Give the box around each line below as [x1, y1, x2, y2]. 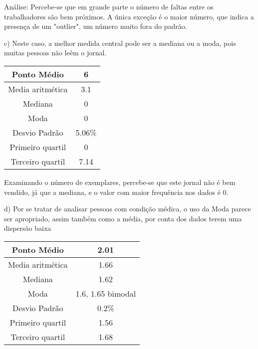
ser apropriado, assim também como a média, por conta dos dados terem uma [4, 213, 242, 223]
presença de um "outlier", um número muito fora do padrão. [4, 21, 187, 31]
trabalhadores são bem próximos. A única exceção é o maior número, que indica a [4, 11, 254, 21]
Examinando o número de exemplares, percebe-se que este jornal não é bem [4, 176, 236, 187]
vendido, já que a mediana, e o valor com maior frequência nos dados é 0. [4, 186, 229, 197]
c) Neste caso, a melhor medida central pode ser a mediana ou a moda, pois [4, 37, 236, 48]
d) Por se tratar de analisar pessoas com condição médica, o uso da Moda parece [4, 203, 251, 214]
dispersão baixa [4, 223, 51, 233]
